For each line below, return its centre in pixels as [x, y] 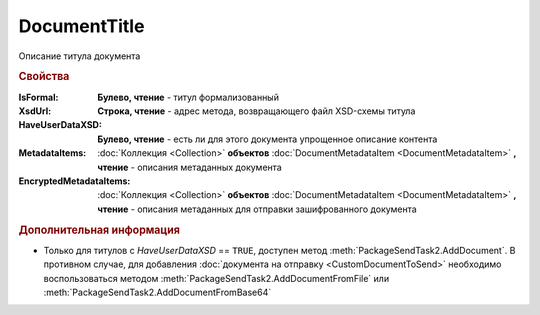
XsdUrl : [35, 111]
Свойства [44, 77]
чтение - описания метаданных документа [189, 167]
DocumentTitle [81, 26]
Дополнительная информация [99, 230]
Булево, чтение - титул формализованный [188, 97]
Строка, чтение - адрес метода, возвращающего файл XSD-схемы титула [256, 111]
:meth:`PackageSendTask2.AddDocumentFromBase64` [157, 292]
